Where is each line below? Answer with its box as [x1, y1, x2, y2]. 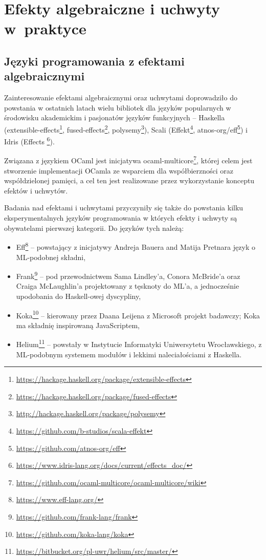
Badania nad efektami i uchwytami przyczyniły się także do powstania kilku [4, 202, 243, 213]
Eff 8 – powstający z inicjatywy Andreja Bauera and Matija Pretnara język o [16, 240, 255, 252]
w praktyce [4, 18, 86, 39]
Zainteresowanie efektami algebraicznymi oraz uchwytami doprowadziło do [4, 92, 238, 103]
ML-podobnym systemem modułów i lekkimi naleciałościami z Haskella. [16, 349, 242, 359]
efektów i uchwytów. [4, 185, 68, 196]
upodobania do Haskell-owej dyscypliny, [16, 290, 141, 301]
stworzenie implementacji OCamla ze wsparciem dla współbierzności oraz [4, 165, 234, 176]
